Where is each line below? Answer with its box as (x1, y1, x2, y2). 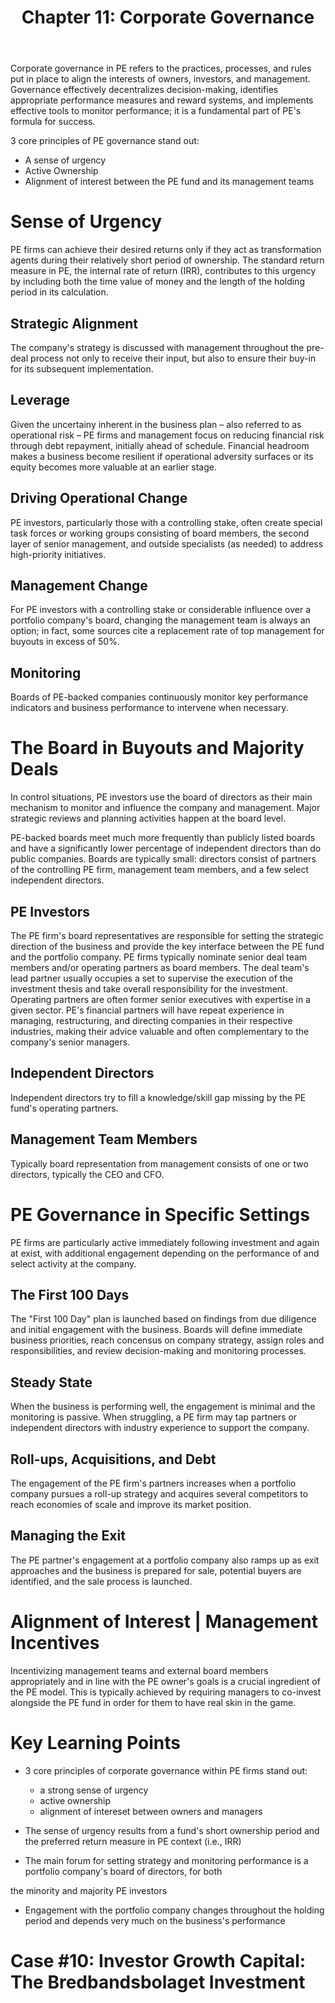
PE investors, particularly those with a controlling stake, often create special (10, 516, 323, 528)
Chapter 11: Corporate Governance (21, 6, 315, 29)
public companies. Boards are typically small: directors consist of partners (10, 853, 317, 865)
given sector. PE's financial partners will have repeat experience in (10, 1004, 285, 1016)
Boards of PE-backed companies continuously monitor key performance (10, 691, 309, 703)
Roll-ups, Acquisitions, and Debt (10, 1451, 217, 1468)
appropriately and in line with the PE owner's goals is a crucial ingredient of (10, 1675, 321, 1687)
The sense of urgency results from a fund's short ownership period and (24, 1824, 320, 1836)
